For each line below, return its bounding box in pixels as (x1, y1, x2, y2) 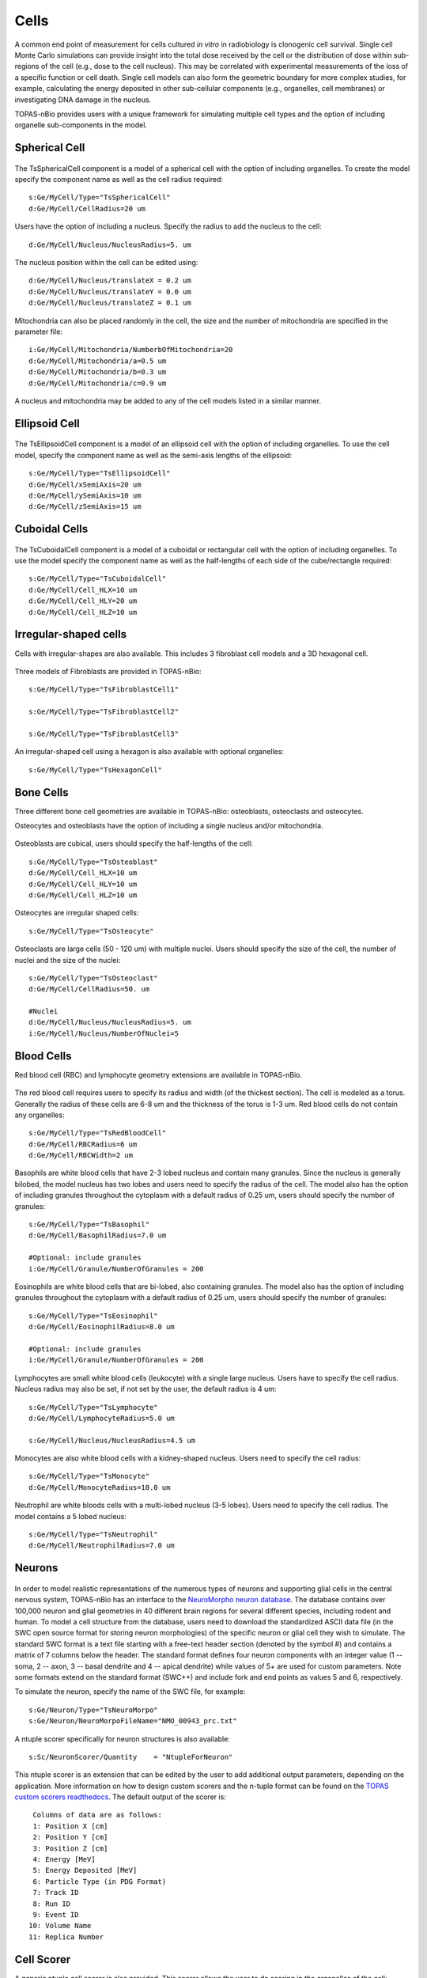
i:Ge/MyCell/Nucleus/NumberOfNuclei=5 (28, 1029, 179, 1038)
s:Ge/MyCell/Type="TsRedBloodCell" (28, 1128, 167, 1138)
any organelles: (14, 1110, 65, 1120)
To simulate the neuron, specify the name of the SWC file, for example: (14, 1687, 246, 1696)
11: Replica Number (28, 1932, 104, 1942)
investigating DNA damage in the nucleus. (14, 95, 152, 104)
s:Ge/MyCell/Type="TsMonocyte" (28, 1472, 150, 1481)
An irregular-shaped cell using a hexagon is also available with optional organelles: (14, 747, 285, 756)
